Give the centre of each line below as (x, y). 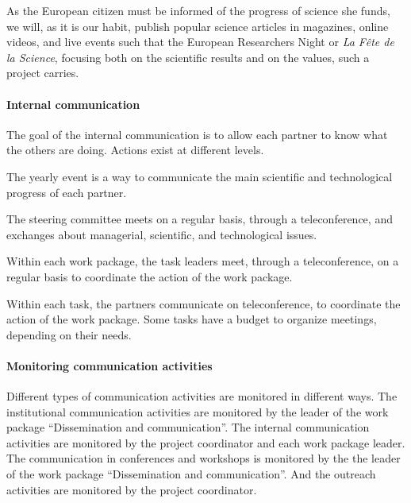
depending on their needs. (69, 334)
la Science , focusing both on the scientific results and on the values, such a (188, 57)
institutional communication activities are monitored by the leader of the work (198, 411)
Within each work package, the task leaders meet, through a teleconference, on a (203, 261)
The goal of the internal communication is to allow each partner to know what (197, 134)
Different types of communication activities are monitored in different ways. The (202, 396)
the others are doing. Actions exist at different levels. (135, 150)
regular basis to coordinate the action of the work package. (150, 276)
